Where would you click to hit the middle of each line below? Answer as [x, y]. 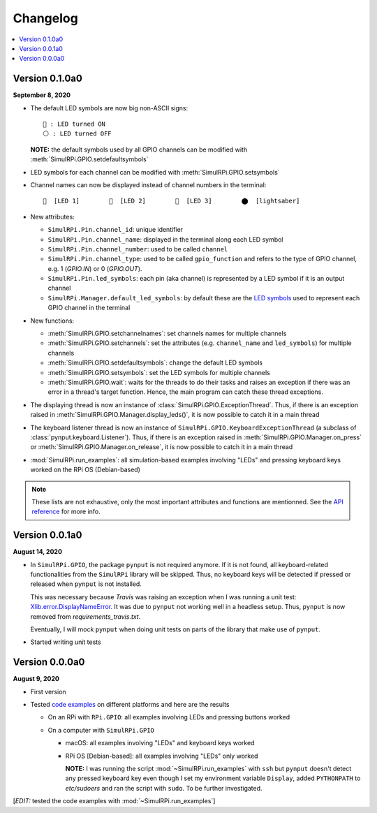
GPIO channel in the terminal [89, 308]
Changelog [45, 18]
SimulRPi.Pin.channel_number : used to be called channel [138, 249]
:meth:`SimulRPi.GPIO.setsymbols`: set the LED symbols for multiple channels [159, 372]
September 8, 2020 [42, 95]
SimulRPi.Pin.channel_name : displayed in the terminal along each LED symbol [165, 239]
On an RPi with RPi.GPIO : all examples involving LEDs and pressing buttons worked [169, 717]
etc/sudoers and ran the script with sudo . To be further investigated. [164, 788]
